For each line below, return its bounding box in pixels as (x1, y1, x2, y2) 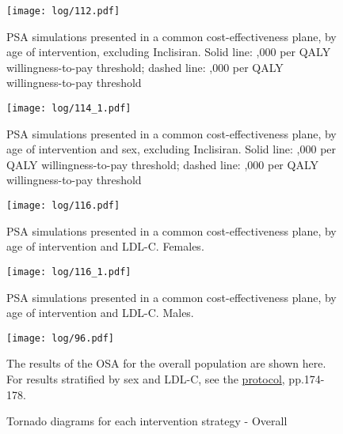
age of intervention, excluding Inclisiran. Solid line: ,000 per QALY (6, 43, 331, 60)
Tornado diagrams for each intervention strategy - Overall (6, 413, 288, 429)
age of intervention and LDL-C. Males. (6, 304, 194, 321)
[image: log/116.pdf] (6, 200, 120, 212)
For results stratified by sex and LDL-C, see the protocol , (6, 371, 285, 387)
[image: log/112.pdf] (6, 6, 120, 17)
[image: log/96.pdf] (6, 332, 115, 344)
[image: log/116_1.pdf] (6, 266, 131, 277)
